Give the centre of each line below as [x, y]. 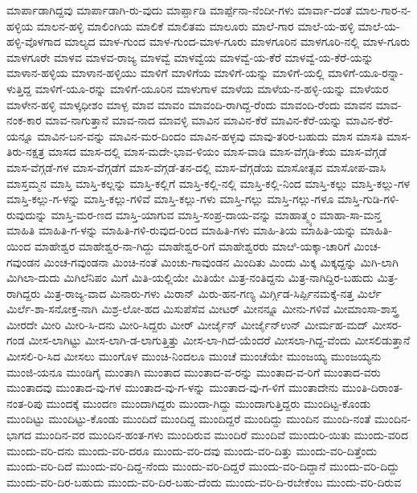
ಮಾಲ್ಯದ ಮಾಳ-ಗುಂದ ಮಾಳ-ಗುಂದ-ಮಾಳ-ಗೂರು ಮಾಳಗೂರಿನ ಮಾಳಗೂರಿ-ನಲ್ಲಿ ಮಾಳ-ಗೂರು [237, 41]
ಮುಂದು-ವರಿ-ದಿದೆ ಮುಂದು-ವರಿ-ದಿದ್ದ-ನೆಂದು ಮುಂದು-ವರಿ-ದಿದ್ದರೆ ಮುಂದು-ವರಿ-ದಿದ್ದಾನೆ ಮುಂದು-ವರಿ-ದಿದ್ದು [203, 466]
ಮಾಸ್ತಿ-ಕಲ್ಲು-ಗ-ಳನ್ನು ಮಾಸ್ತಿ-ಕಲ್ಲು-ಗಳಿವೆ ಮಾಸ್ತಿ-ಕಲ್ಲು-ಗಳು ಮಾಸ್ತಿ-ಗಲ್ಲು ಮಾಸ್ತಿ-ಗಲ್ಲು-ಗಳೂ [170, 199]
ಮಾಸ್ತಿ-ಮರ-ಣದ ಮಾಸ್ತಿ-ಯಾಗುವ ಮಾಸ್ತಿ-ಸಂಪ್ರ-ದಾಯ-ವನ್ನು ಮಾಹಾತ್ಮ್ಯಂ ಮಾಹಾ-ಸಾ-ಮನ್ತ [216, 214]
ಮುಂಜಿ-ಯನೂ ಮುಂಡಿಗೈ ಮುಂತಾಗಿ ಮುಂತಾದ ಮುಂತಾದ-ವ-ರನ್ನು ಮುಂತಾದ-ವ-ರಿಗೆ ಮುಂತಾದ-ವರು [194, 371]
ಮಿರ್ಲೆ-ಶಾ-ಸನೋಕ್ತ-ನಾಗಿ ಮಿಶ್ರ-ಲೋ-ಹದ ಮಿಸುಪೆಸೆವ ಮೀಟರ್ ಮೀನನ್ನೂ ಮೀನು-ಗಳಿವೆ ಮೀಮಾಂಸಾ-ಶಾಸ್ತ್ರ [202, 309]
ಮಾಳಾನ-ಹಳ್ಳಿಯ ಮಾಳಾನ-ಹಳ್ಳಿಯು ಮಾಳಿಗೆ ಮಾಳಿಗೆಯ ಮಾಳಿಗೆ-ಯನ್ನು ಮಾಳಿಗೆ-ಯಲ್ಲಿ [166, 73]
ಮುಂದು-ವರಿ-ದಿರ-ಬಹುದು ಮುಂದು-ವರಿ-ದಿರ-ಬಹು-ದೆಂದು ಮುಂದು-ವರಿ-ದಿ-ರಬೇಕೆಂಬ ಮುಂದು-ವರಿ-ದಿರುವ [204, 481]
